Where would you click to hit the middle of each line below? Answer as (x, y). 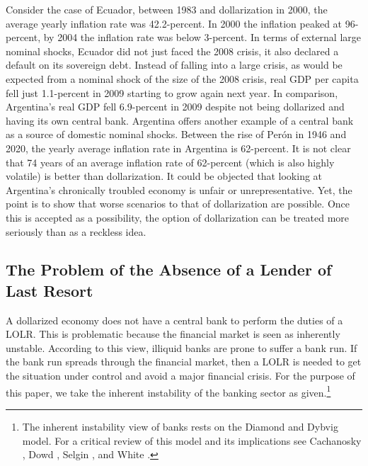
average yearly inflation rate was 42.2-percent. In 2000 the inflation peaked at (174, 23)
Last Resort (50, 290)
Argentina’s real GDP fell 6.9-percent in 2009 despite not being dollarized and (175, 107)
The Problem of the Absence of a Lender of (169, 269)
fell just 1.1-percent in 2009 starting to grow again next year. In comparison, (172, 92)
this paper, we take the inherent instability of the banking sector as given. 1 (168, 391)
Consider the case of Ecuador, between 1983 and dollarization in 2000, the (167, 9)
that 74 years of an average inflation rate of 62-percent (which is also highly (170, 162)
